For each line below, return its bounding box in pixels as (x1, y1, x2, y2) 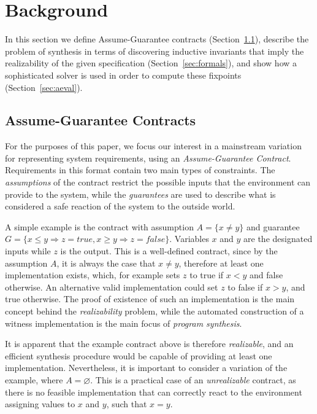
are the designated (243, 232, 313, 245)
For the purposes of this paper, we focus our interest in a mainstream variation (5, 139, 302, 152)
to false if (227, 280, 263, 293)
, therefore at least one (178, 256, 264, 269)
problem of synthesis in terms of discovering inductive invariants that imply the (5, 44, 304, 57)
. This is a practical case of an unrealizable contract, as (90, 373, 296, 386)
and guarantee (246, 220, 300, 233)
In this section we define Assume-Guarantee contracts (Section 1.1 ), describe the (5, 33, 309, 45)
